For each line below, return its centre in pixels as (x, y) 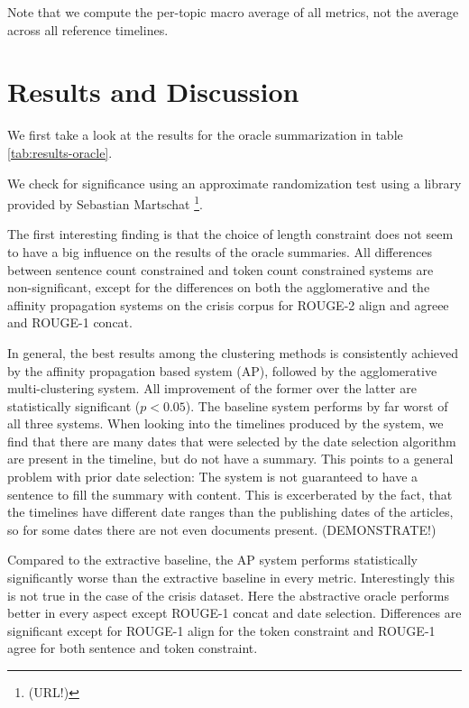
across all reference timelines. (88, 29)
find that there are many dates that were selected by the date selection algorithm (232, 441)
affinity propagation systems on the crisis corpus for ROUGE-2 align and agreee (228, 304)
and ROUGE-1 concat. (70, 322)
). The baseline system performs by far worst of (317, 405)
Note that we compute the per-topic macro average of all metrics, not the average (233, 12)
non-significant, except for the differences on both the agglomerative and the (219, 287)
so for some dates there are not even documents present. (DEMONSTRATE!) (222, 529)
